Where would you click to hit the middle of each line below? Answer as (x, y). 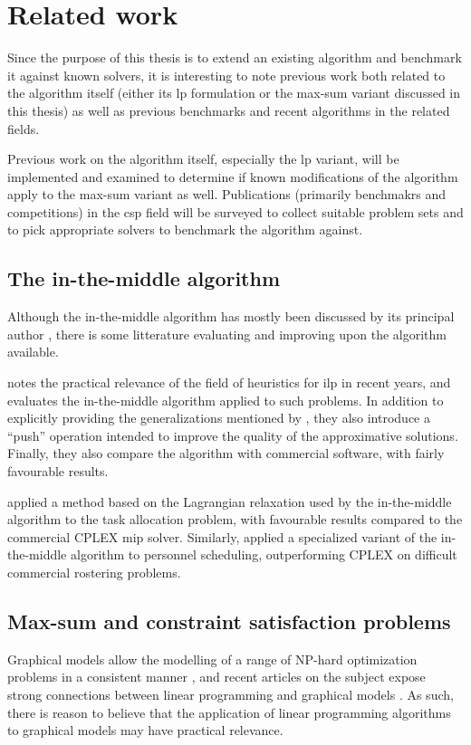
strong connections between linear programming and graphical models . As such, (231, 694)
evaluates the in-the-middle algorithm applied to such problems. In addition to (226, 400)
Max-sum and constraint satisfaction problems (229, 621)
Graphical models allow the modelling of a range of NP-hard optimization (212, 659)
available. (33, 352)
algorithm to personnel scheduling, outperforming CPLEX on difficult (264, 554)
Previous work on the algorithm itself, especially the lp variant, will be (203, 159)
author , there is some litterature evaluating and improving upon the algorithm (227, 334)
